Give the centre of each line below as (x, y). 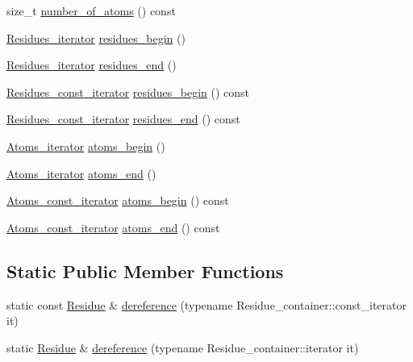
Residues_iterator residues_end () (92, 65)
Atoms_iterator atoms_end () (81, 173)
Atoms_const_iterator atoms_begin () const (118, 200)
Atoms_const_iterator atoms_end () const (113, 227)
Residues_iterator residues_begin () (96, 37)
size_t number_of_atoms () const (91, 10)
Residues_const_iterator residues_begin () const (128, 92)
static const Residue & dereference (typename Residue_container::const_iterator (207, 304)
